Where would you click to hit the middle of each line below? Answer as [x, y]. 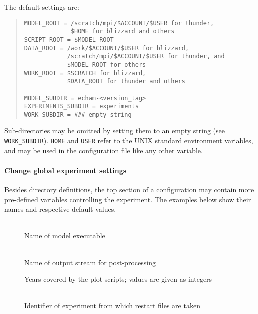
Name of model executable [65, 235]
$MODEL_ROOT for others [106, 64]
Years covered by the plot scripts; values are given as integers [118, 279]
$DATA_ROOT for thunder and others [126, 82]
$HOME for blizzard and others [122, 31]
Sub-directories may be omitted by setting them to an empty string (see [114, 131]
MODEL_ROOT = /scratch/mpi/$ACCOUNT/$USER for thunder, [119, 23]
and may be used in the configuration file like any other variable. [103, 150]
